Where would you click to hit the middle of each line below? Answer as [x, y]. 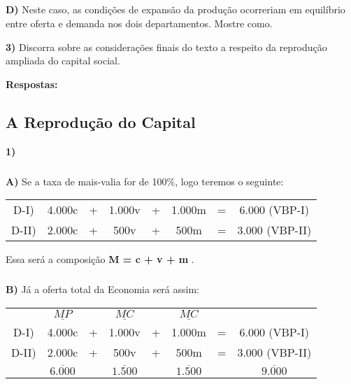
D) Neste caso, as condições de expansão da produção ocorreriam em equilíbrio [175, 9]
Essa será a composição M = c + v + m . [100, 259]
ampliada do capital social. [63, 61]
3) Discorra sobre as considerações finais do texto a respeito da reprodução [166, 47]
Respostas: [32, 84]
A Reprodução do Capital [101, 121]
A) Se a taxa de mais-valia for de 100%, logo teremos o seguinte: [145, 181]
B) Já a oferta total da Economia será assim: [102, 289]
